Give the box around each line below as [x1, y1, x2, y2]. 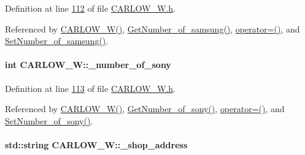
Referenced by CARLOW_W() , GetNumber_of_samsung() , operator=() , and [5, 22, 300, 35]
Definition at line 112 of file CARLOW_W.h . [5, 2, 176, 14]
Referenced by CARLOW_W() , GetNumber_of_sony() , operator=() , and [5, 102, 285, 115]
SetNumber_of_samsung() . [5, 34, 109, 47]
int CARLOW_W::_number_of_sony [5, 58, 171, 71]
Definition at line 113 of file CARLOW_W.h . [5, 81, 176, 94]
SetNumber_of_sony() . [5, 114, 93, 127]
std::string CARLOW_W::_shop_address [5, 138, 188, 151]
